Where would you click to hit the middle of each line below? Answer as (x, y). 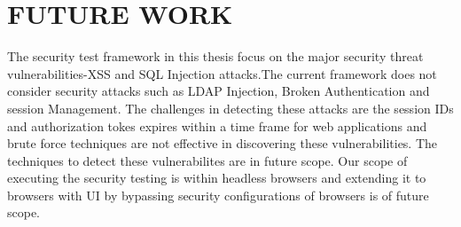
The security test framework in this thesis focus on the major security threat (215, 56)
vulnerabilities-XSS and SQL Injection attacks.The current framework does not (222, 73)
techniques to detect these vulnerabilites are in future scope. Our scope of (207, 160)
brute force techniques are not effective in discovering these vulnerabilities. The (223, 143)
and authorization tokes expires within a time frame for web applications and (217, 125)
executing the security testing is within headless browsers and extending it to (217, 178)
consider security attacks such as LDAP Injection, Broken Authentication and (219, 91)
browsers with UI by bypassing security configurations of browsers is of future (218, 195)
